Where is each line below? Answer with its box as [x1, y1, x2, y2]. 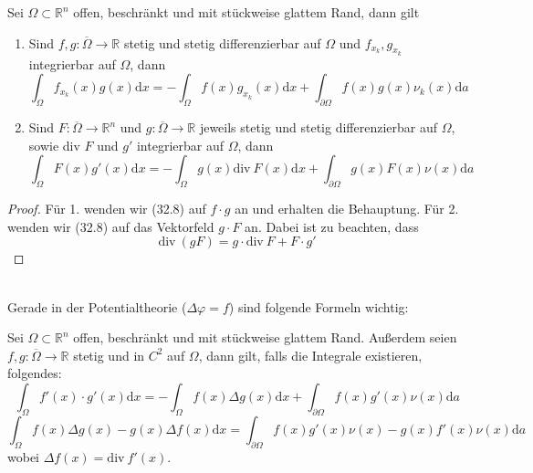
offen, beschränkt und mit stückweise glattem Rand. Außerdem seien [73, 328, 457, 347]
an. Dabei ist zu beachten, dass [245, 216, 419, 236]
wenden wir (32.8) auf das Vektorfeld [7, 216, 214, 236]
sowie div [28, 135, 80, 154]
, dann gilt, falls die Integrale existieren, [198, 345, 423, 364]
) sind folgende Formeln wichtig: [228, 297, 409, 316]
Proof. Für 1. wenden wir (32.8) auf [7, 199, 206, 218]
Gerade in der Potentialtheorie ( [7, 297, 187, 316]
